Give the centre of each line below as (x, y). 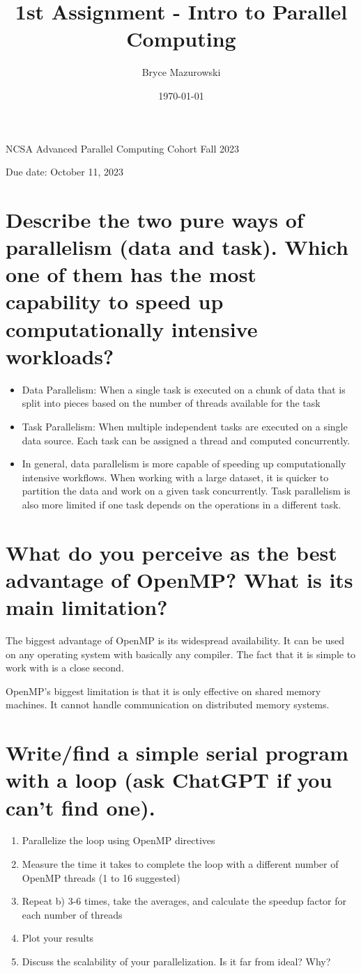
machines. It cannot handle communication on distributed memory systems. (168, 705)
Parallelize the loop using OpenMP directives (118, 840)
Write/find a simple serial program (177, 753)
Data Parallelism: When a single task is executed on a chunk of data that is (184, 389)
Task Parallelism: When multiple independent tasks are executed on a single (185, 426)
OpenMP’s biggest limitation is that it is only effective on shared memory (163, 691)
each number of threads (72, 914)
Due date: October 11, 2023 (65, 172)
